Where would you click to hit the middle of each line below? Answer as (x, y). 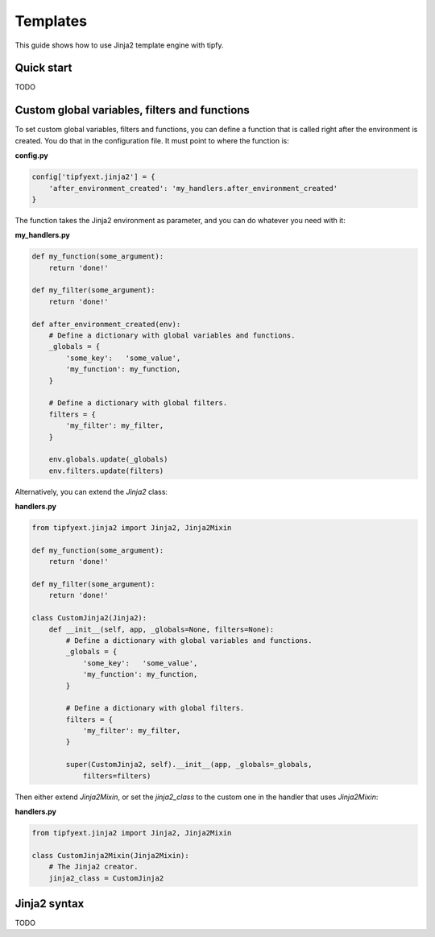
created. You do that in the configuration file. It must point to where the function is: (152, 140)
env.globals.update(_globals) (108, 460)
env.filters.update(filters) (106, 471)
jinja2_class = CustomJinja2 (106, 878)
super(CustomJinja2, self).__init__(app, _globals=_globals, (189, 765)
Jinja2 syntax (50, 904)
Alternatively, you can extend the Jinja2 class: (91, 491)
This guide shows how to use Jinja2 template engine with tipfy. (119, 45)
